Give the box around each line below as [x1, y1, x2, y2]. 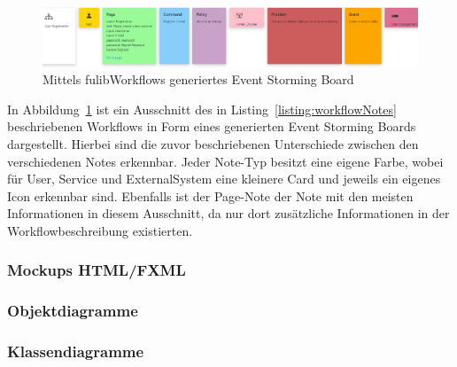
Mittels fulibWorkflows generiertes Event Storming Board [43, 70, 354, 89]
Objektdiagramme [7, 300, 138, 322]
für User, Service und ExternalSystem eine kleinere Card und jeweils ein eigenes [7, 169, 441, 188]
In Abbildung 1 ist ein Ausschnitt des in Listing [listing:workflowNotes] [7, 99, 397, 118]
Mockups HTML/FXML [7, 259, 186, 281]
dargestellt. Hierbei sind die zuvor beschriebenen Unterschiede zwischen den [7, 134, 419, 152]
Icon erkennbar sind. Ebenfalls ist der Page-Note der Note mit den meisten [7, 186, 414, 205]
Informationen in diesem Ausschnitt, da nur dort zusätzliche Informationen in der [7, 204, 450, 223]
